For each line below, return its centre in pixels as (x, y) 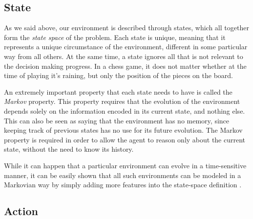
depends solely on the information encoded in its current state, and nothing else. (125, 110)
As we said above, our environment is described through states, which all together (126, 28)
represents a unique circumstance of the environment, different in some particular (126, 47)
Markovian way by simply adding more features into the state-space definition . (123, 185)
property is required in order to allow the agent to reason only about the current (125, 139)
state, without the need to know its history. (69, 149)
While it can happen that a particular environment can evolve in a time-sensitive (125, 165)
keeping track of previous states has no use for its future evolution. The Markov (123, 130)
